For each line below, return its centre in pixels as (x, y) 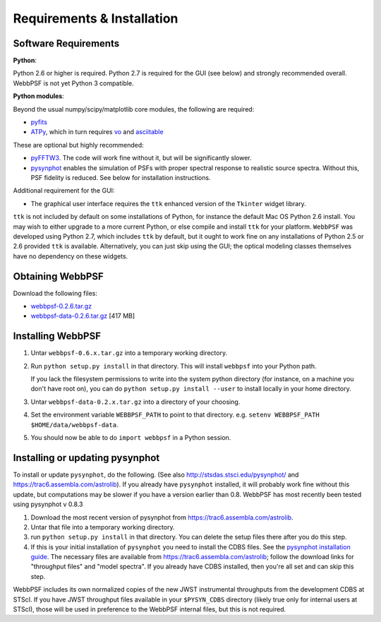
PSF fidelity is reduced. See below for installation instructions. (121, 177)
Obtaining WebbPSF (58, 276)
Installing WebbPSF (57, 336)
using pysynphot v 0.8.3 (48, 504)
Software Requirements (66, 43)
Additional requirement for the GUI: (64, 191)
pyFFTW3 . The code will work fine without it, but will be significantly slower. (141, 158)
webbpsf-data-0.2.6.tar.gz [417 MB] (83, 316)
